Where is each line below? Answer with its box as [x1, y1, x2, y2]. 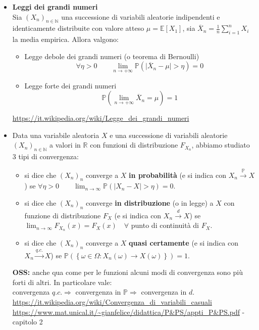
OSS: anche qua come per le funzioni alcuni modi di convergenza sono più [12, 267, 243, 277]
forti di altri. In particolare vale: [12, 276, 112, 287]
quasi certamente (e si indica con [129, 238, 239, 248]
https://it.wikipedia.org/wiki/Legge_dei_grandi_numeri [12, 113, 189, 123]
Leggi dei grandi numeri [12, 2, 98, 12]
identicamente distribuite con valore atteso [12, 23, 144, 33]
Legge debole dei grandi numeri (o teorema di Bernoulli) [24, 51, 199, 61]
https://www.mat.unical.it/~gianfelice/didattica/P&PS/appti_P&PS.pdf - [12, 306, 245, 317]
